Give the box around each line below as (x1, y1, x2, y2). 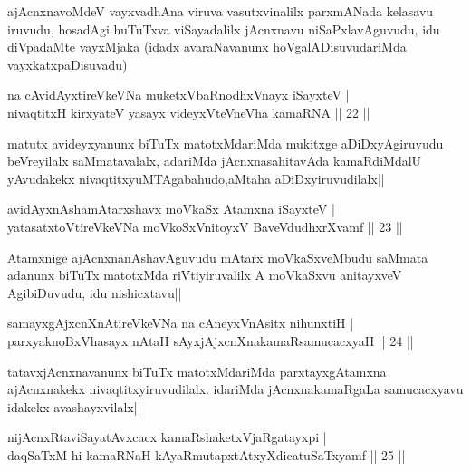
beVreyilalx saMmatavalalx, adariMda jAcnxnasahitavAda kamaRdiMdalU (7, 151, 422, 170)
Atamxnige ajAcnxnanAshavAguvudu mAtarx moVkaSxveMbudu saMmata (7, 247, 428, 266)
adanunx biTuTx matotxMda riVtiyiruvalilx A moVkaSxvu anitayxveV (7, 265, 402, 284)
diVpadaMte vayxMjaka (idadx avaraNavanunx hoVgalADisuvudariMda (7, 37, 407, 56)
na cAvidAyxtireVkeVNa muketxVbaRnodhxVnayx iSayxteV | (7, 85, 350, 104)
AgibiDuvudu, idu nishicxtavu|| (7, 283, 182, 302)
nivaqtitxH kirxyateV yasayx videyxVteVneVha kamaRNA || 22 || (7, 102, 370, 121)
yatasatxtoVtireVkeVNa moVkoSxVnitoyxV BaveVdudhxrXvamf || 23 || (7, 216, 403, 235)
